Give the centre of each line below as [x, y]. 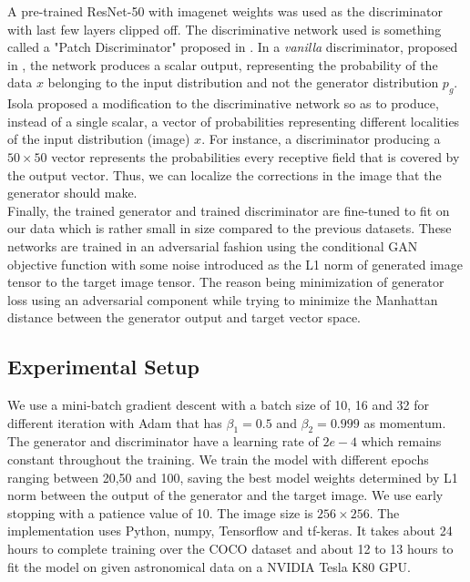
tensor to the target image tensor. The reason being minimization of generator [226, 282]
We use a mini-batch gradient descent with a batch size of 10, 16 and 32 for [219, 405]
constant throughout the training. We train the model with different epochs [218, 459]
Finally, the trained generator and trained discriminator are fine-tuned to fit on [229, 210]
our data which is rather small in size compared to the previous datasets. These [230, 228]
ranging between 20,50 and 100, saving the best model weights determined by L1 [233, 477]
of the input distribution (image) [99, 139]
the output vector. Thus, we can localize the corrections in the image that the [225, 174]
